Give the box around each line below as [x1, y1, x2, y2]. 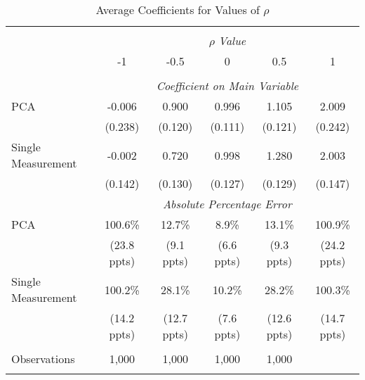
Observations [11, 350, 75, 367]
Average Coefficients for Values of [95, 1, 260, 18]
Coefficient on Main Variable [156, 77, 299, 94]
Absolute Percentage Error [163, 196, 292, 212]
